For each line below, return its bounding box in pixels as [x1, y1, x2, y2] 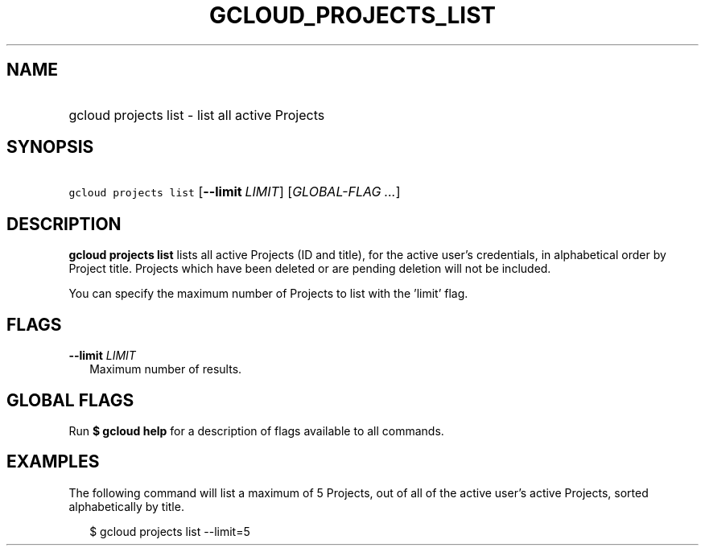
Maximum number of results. [89, 362, 242, 377]
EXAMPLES [6, 451, 100, 472]
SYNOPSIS [6, 137, 94, 158]
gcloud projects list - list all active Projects [68, 106, 325, 123]
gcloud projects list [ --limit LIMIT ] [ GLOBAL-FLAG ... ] [68, 183, 401, 200]
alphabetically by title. [68, 499, 184, 513]
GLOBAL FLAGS [6, 389, 134, 410]
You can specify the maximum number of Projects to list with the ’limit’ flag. [68, 286, 468, 301]
